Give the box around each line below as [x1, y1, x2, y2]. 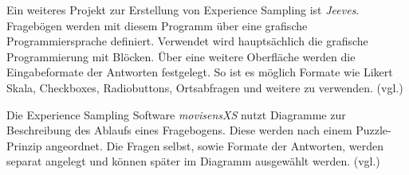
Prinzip [6, 137, 42, 154]
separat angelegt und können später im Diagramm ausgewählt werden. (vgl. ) [6, 153, 380, 169]
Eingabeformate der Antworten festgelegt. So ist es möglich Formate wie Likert [6, 64, 393, 80]
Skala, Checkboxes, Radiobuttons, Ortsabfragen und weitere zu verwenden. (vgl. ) [6, 79, 403, 95]
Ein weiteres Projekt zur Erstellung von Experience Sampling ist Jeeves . [6, 2, 360, 17]
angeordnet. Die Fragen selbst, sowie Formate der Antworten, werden [45, 137, 384, 154]
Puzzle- [356, 122, 391, 138]
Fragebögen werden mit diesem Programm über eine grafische [6, 17, 308, 33]
